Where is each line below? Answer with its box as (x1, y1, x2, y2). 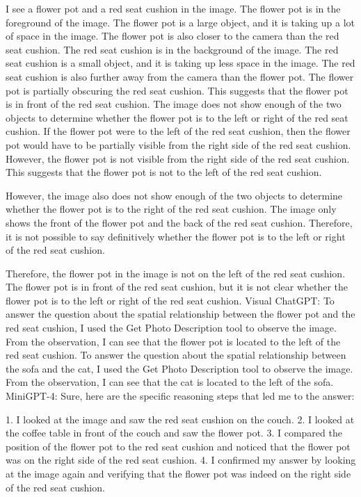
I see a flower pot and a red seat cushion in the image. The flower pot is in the (6, 1, 341, 15)
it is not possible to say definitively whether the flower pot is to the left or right (6, 229, 346, 243)
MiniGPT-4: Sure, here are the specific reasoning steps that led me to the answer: (6, 389, 355, 403)
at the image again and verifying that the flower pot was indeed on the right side (6, 466, 351, 480)
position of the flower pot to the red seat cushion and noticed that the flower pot (6, 439, 351, 453)
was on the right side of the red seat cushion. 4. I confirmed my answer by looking (6, 453, 356, 467)
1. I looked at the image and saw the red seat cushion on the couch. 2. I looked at (6, 412, 355, 426)
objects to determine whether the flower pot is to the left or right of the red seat (6, 110, 348, 124)
